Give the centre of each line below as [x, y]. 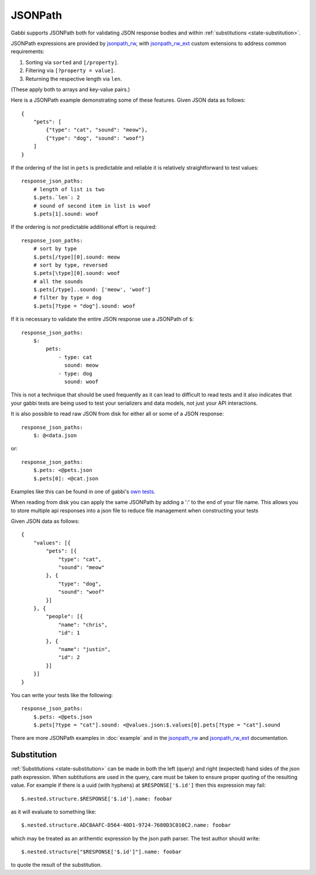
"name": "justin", [85, 649]
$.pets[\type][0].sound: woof [76, 273]
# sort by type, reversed [71, 265]
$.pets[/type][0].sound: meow [76, 257]
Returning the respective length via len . [74, 78]
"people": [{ [64, 616]
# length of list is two [69, 189]
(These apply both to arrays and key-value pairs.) [71, 89]
